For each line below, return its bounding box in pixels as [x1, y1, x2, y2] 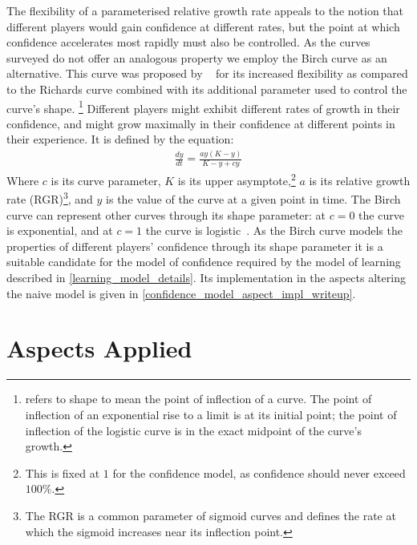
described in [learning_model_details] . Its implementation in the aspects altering [6, 269, 406, 286]
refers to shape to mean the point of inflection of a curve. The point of [25, 390, 372, 407]
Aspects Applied [6, 332, 192, 365]
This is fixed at [25, 464, 100, 481]
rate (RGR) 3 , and [6, 188, 93, 208]
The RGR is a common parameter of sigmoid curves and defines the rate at [25, 507, 396, 523]
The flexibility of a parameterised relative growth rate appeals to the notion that [6, 2, 404, 18]
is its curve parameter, [51, 172, 161, 188]
